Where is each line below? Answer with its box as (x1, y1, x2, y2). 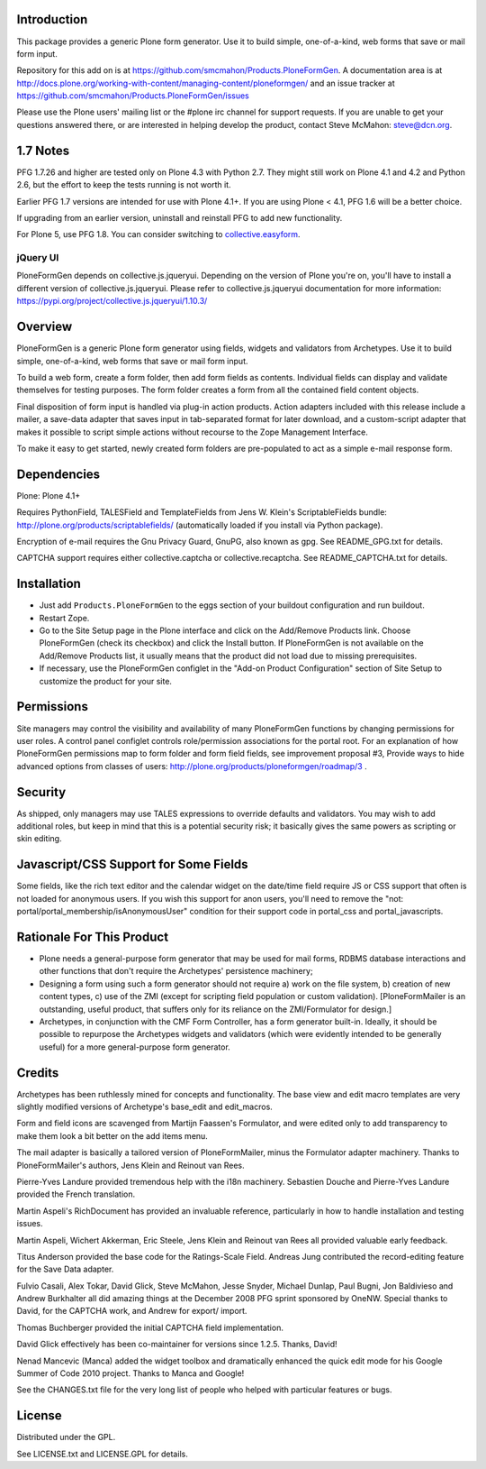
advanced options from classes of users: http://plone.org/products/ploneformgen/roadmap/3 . (16, 760, 368, 771)
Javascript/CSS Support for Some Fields (16, 857, 248, 872)
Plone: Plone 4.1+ (16, 490, 81, 500)
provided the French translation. (16, 1189, 136, 1199)
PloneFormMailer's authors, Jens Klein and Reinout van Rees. (16, 1160, 245, 1171)
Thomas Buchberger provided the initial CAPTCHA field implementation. (16, 1322, 283, 1333)
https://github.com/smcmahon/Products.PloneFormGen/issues (16, 90, 249, 101)
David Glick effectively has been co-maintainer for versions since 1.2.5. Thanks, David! (16, 1339, 337, 1350)
